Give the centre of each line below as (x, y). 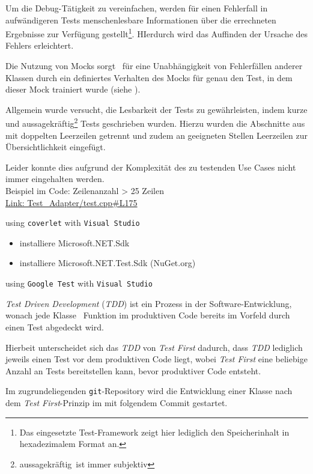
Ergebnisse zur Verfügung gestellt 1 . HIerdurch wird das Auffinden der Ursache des (157, 33)
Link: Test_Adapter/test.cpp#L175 (71, 202)
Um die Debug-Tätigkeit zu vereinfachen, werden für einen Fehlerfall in (137, 8)
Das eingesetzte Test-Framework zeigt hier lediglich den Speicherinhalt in (154, 432)
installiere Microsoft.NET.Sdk (74, 242)
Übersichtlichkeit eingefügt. (56, 147)
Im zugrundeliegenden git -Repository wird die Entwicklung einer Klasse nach (149, 391)
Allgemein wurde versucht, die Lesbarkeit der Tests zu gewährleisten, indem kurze (156, 109)
